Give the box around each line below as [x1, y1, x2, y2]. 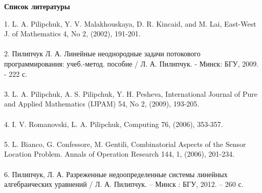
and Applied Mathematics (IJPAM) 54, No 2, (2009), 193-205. [4, 98, 200, 109]
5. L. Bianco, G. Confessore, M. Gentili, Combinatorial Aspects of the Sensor [4, 138, 246, 149]
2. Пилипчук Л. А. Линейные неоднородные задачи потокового [4, 48, 201, 59]
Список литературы [4, 1, 70, 11]
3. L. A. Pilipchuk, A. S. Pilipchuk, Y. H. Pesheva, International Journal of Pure [4, 88, 257, 99]
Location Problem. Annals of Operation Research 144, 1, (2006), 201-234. [4, 148, 235, 159]
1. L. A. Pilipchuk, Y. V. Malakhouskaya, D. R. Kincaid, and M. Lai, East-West [4, 18, 256, 29]
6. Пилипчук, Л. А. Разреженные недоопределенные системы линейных [4, 168, 228, 179]
